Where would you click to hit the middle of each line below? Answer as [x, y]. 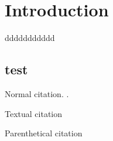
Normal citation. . [37, 93]
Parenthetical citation [44, 133]
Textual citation [34, 113]
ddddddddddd [30, 38]
